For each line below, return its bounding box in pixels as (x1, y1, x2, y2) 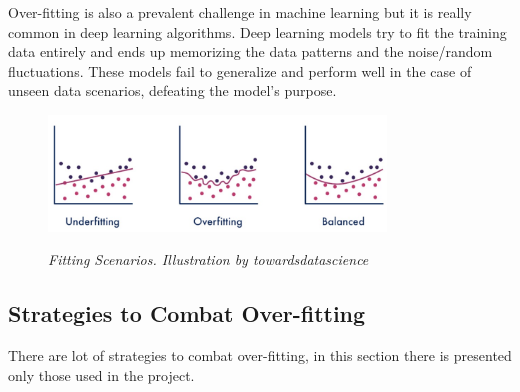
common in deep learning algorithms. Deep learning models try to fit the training (8, 21, 507, 42)
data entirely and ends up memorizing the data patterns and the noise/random (8, 41, 493, 62)
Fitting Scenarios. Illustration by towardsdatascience (48, 249, 369, 270)
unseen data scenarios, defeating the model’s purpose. (8, 80, 337, 101)
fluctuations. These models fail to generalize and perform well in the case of (8, 60, 472, 81)
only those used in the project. (8, 364, 195, 385)
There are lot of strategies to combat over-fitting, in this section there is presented (8, 344, 512, 365)
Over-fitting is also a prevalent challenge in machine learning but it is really (8, 2, 472, 22)
